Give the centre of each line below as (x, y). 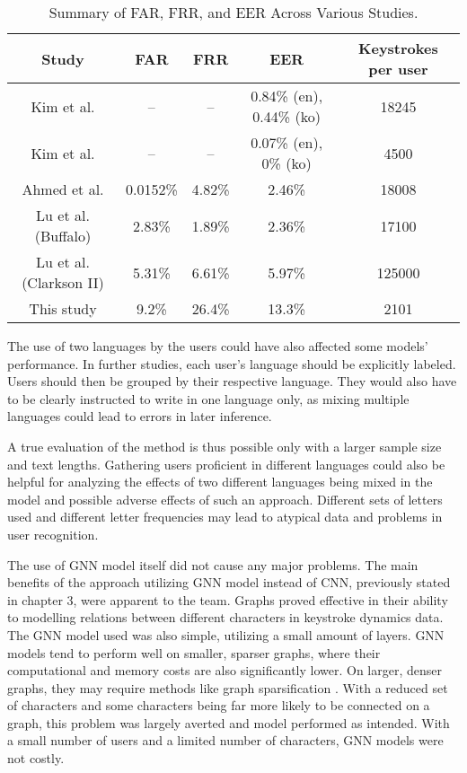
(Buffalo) (63, 236)
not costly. (36, 758)
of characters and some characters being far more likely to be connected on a (219, 705)
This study (63, 308)
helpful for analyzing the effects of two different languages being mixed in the (220, 482)
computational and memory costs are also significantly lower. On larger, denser (225, 670)
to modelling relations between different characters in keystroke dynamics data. (225, 617)
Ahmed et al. (63, 189)
